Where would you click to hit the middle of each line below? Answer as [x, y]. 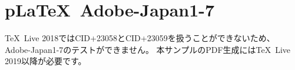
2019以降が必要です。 [46, 61]
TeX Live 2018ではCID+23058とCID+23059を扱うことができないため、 [140, 38]
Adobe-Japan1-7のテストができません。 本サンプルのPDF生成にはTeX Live [148, 49]
